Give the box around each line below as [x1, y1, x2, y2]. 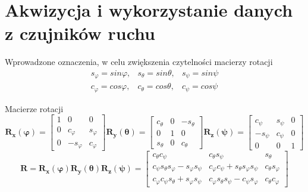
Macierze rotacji [5, 102, 64, 114]
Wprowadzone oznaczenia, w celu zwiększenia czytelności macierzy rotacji [5, 55, 273, 68]
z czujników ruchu [5, 21, 155, 45]
